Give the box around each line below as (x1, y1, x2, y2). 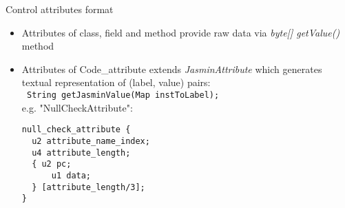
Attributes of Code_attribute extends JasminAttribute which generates (21, 61, 322, 76)
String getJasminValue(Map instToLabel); (26, 90, 220, 100)
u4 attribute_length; (32, 147, 131, 158)
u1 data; (51, 170, 92, 180)
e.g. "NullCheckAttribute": (21, 100, 133, 114)
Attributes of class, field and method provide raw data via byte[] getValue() (21, 25, 340, 39)
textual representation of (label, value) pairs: (21, 75, 211, 90)
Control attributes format (6, 2, 114, 16)
